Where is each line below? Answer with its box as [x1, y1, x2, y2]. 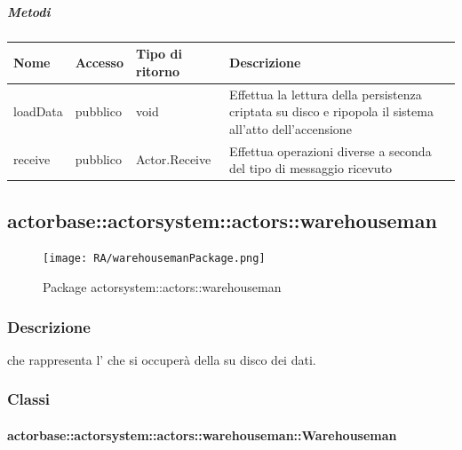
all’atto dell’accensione [229, 119, 352, 138]
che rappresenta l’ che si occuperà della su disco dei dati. [7, 350, 316, 368]
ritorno [136, 61, 180, 80]
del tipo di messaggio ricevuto [229, 159, 393, 178]
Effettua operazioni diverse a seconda [229, 141, 432, 160]
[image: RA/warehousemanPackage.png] [43, 252, 266, 265]
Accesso [75, 52, 123, 71]
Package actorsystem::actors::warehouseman [43, 278, 282, 296]
